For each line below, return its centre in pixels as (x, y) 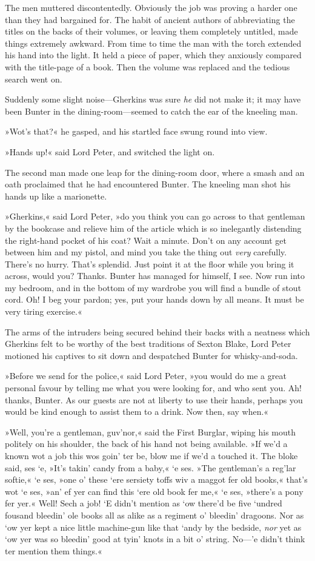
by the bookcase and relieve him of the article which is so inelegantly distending (153, 228)
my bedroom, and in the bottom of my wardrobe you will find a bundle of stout (153, 287)
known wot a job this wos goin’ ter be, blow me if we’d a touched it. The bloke (151, 455)
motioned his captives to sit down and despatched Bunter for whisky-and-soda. (151, 355)
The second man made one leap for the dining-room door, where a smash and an (155, 172)
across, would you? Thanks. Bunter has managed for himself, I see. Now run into (155, 276)
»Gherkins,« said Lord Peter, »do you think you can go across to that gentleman (155, 216)
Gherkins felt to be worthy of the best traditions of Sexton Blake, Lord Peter (148, 344)
